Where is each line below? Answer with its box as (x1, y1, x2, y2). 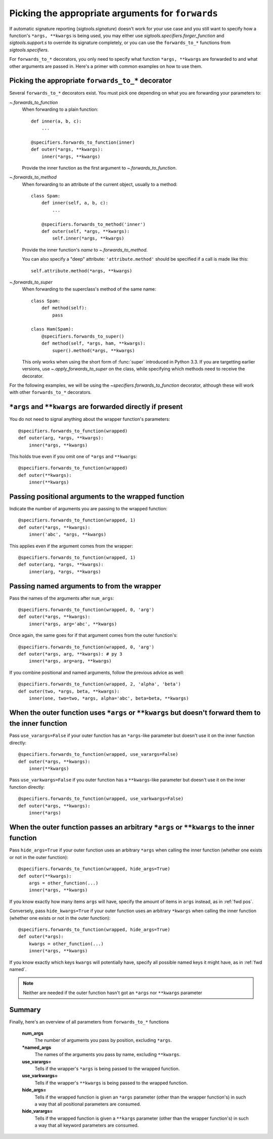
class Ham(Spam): (31, 327, 74, 332)
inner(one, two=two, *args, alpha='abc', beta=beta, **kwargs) (28, 695, 189, 701)
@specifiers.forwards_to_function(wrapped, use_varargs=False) (18, 752, 178, 757)
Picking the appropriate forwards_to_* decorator (9, 76, 172, 85)
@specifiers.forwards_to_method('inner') (41, 221, 146, 227)
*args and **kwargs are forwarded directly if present (9, 402, 183, 411)
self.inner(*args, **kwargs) (52, 235, 125, 241)
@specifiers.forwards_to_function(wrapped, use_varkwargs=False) (18, 796, 184, 802)
